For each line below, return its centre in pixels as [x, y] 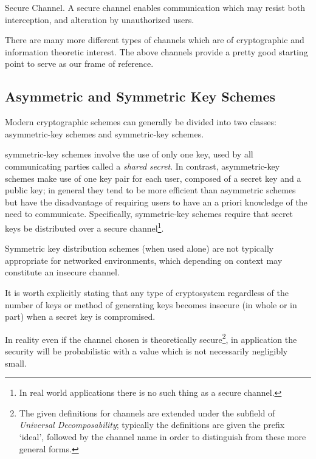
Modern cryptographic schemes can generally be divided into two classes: [141, 122]
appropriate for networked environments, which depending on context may [144, 260]
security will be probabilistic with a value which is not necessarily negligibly [146, 350]
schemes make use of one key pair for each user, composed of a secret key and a [153, 178]
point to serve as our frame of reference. [79, 64]
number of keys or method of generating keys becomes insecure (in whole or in [151, 304]
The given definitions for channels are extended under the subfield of [147, 412]
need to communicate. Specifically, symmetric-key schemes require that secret [149, 214]
